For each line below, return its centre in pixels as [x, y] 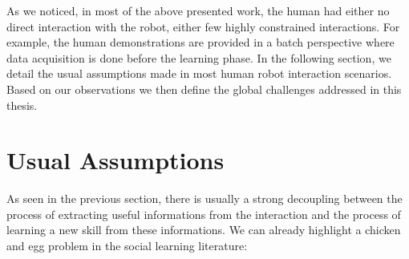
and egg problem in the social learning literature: [127, 246]
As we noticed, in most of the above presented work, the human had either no [198, 10]
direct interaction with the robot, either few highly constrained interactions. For [203, 26]
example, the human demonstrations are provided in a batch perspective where [200, 42]
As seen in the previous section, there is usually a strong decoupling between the [204, 198]
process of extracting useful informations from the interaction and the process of [204, 214]
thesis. [22, 105]
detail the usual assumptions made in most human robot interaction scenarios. [199, 73]
